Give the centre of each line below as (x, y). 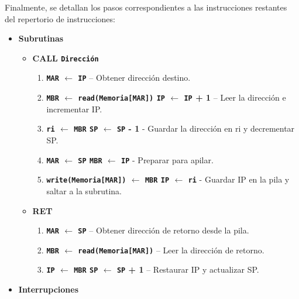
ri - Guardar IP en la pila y (239, 179)
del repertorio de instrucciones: (60, 18)
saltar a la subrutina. (84, 190)
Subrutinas (41, 38)
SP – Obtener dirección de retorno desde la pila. (164, 230)
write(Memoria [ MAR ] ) (86, 181)
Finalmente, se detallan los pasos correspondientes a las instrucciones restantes (146, 7)
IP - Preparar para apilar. (167, 159)
